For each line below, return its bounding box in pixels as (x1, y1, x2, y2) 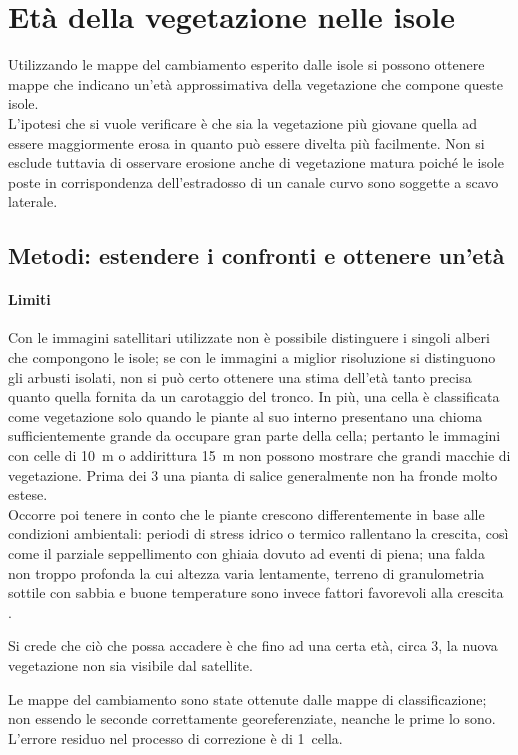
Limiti (8, 289, 51, 310)
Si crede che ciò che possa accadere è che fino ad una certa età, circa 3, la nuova (8, 635, 498, 656)
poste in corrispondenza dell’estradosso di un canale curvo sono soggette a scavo (8, 171, 499, 192)
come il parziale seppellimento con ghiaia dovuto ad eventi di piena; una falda (8, 542, 485, 563)
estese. (8, 484, 48, 505)
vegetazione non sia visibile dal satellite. (8, 654, 253, 675)
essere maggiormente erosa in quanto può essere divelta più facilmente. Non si (8, 132, 485, 153)
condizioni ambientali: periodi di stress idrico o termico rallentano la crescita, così (8, 523, 509, 544)
